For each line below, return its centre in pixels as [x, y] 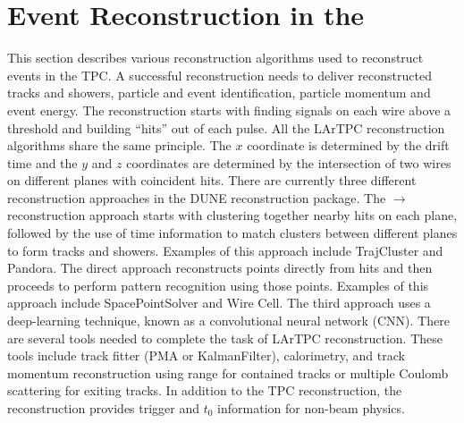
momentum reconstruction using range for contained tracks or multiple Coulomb [228, 372]
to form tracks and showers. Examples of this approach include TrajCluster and [225, 250]
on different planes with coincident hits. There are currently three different [212, 180]
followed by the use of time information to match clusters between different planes [232, 233]
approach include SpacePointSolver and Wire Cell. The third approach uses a [219, 303]
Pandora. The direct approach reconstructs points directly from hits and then [220, 268]
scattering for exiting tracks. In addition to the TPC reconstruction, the [205, 390]
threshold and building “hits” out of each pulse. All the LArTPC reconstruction [226, 127]
